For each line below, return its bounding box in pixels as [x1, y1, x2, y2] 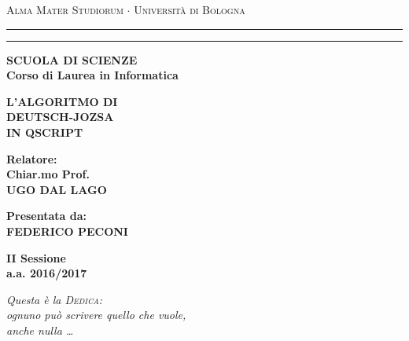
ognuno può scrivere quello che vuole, [6, 306, 186, 323]
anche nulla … [6, 321, 74, 338]
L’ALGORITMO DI [6, 93, 118, 109]
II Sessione [6, 249, 66, 266]
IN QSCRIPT [6, 123, 83, 140]
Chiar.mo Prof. [6, 166, 90, 182]
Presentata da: [6, 207, 87, 224]
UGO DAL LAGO [6, 181, 107, 197]
